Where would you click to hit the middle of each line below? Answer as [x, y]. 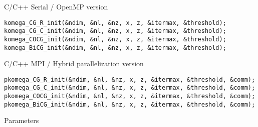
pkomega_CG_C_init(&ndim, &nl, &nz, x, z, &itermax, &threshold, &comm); [130, 88]
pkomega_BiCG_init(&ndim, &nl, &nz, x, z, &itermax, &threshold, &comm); [130, 104]
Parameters [22, 120]
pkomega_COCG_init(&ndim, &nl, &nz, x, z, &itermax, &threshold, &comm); [130, 96]
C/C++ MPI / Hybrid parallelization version [74, 63]
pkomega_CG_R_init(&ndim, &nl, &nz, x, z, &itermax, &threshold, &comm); [130, 79]
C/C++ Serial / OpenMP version [56, 6]
